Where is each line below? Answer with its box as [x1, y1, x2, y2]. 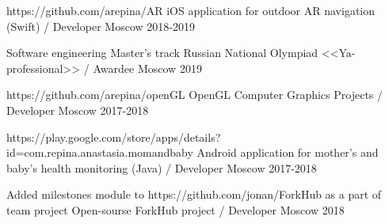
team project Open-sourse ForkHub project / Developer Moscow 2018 [6, 201, 345, 218]
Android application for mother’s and [196, 144, 379, 161]
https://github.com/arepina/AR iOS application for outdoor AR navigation [6, 2, 376, 18]
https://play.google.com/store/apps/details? [6, 128, 221, 145]
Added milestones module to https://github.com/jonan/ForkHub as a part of [6, 186, 382, 203]
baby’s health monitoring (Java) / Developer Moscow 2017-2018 [6, 159, 317, 176]
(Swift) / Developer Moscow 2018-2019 [6, 17, 195, 34]
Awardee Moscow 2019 [93, 59, 202, 76]
